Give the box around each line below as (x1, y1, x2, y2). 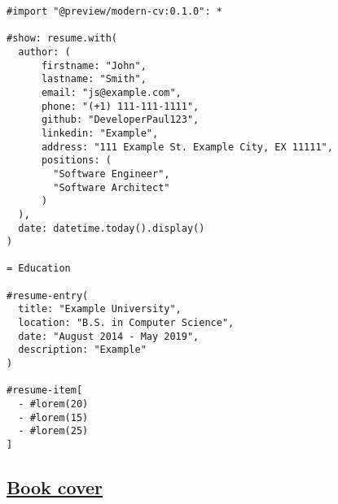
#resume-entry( (7, 289, 89, 302)
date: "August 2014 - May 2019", (18, 330, 200, 342)
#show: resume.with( (7, 33, 118, 45)
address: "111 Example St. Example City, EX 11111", (41, 141, 333, 153)
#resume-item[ (7, 385, 83, 397)
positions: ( (41, 154, 112, 167)
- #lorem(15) (18, 411, 89, 424)
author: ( (18, 46, 71, 58)
